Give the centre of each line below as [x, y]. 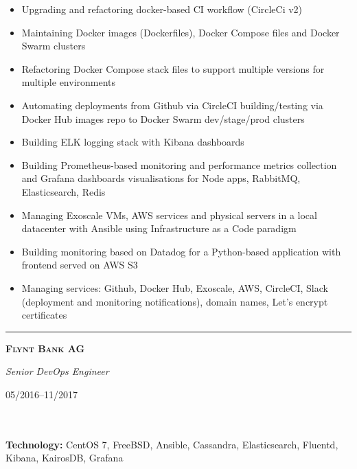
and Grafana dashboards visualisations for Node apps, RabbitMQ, [161, 178]
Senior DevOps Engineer [57, 371]
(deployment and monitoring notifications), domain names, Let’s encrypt [175, 301]
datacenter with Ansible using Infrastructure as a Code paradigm [159, 228]
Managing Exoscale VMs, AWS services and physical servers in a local [169, 215]
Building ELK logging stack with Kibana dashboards [133, 142]
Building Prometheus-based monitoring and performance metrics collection [179, 164]
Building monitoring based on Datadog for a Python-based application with [181, 251]
